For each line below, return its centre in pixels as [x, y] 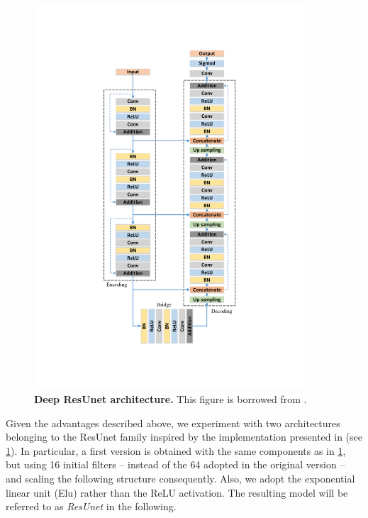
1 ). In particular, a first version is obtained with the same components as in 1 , [176, 450]
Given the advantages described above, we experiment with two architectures [173, 423]
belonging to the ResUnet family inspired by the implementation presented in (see [184, 437]
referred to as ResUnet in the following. [91, 506]
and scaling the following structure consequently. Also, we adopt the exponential [180, 479]
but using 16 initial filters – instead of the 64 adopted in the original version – [175, 464]
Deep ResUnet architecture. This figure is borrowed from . [171, 399]
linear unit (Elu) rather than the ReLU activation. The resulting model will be [177, 492]
